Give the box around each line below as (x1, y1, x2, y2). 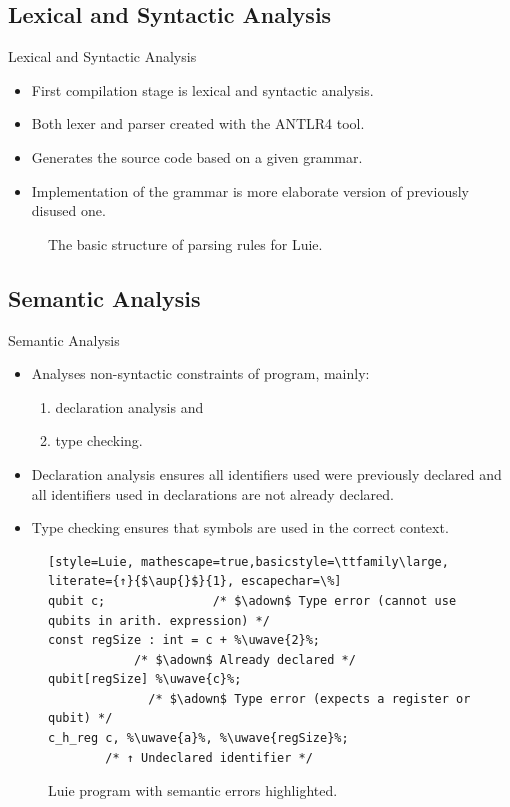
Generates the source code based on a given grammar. (31, 146, 363, 167)
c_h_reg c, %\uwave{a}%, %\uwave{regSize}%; (48, 731, 349, 746)
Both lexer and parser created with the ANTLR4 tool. (31, 113, 365, 134)
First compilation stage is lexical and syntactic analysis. (31, 79, 374, 100)
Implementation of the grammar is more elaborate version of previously (31, 180, 469, 201)
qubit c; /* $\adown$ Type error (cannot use (48, 593, 457, 608)
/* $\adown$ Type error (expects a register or (148, 691, 471, 706)
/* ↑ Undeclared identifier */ (105, 750, 313, 765)
